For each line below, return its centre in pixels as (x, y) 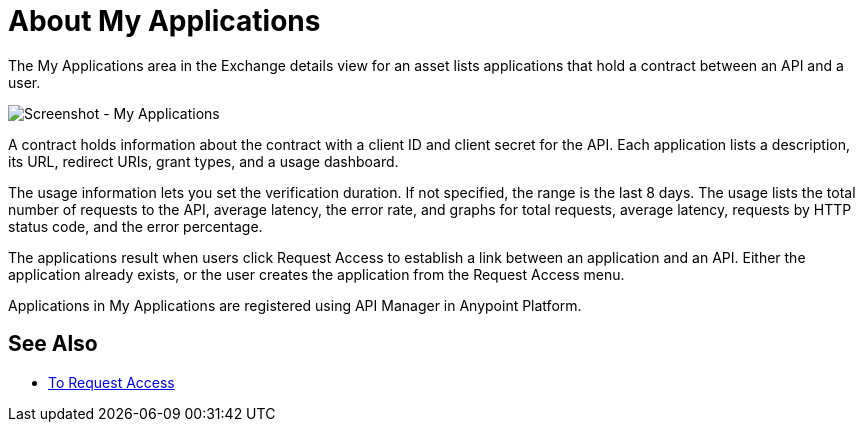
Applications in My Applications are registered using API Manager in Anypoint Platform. (295, 305)
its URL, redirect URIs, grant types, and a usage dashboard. (203, 161)
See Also (53, 344)
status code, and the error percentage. (135, 226)
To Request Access (111, 382)
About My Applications (164, 21)
